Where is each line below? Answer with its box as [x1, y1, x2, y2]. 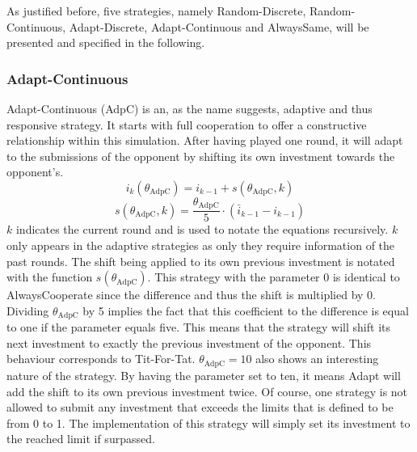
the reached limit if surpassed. [6, 430, 155, 447]
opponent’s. [6, 163, 64, 180]
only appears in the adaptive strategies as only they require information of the [6, 237, 395, 254]
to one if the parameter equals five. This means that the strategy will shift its [6, 319, 390, 336]
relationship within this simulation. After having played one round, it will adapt [6, 132, 403, 149]
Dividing [6, 302, 49, 319]
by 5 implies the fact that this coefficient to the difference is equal [82, 302, 409, 319]
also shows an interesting [255, 350, 379, 367]
